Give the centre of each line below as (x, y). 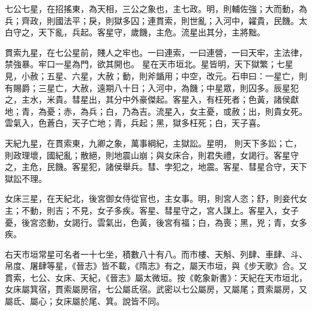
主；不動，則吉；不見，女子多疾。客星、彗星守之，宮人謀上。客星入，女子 (152, 210)
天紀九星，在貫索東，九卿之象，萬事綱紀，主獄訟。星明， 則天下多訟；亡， (153, 143)
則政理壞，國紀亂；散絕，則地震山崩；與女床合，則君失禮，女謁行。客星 (148, 155)
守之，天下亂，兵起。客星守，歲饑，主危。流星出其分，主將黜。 (139, 32)
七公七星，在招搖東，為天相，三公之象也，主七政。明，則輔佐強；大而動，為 (156, 8)
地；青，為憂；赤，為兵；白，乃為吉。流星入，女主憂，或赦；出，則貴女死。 (156, 111)
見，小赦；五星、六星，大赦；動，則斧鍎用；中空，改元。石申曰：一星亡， (152, 75)
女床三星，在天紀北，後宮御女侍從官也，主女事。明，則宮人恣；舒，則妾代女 (156, 198)
